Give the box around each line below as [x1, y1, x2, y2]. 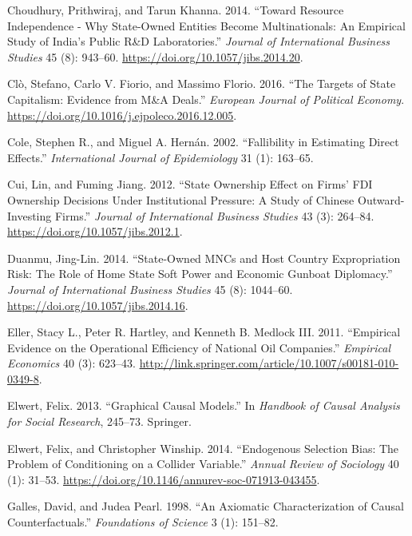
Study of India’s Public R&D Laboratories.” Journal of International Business [7, 33, 390, 50]
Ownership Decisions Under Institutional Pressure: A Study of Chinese [7, 191, 355, 208]
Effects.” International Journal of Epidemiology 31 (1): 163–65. [7, 149, 314, 165]
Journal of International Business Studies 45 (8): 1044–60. [7, 280, 293, 297]
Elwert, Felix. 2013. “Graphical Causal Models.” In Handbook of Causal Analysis [7, 397, 400, 414]
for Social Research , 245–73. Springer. [7, 413, 192, 430]
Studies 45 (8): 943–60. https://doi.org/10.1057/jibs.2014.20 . [7, 48, 303, 65]
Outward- [357, 191, 405, 208]
